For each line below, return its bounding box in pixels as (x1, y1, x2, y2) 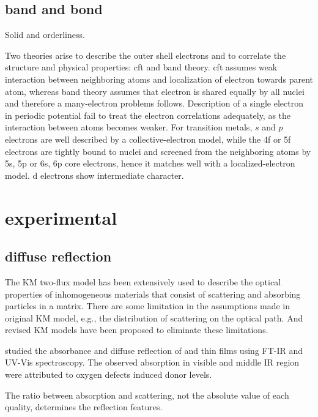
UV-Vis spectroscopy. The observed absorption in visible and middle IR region (5, 356, 300, 369)
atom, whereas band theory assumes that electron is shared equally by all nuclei (5, 85, 305, 97)
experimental (5, 205, 117, 230)
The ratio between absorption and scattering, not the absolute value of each (5, 388, 289, 401)
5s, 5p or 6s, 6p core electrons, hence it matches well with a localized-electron (5, 157, 295, 170)
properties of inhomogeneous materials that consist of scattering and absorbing (5, 287, 301, 300)
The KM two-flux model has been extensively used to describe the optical (5, 275, 281, 288)
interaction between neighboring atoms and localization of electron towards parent (5, 72, 313, 85)
